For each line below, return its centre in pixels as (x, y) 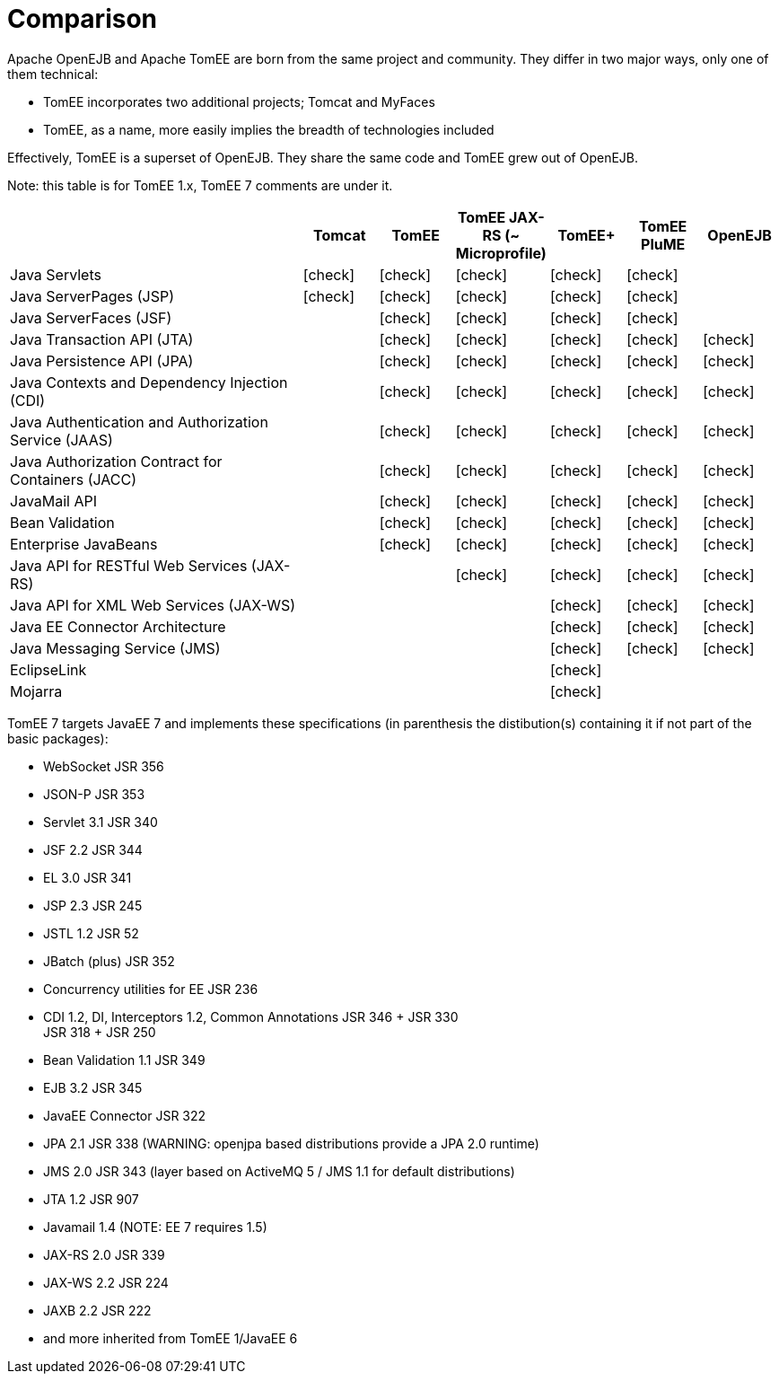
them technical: (53, 74)
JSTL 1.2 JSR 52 (91, 933)
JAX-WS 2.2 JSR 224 (106, 1282)
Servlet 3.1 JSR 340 (101, 822)
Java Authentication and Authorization (139, 422)
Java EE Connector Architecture (118, 626)
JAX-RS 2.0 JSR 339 (104, 1254)
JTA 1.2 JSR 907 (91, 1199)
